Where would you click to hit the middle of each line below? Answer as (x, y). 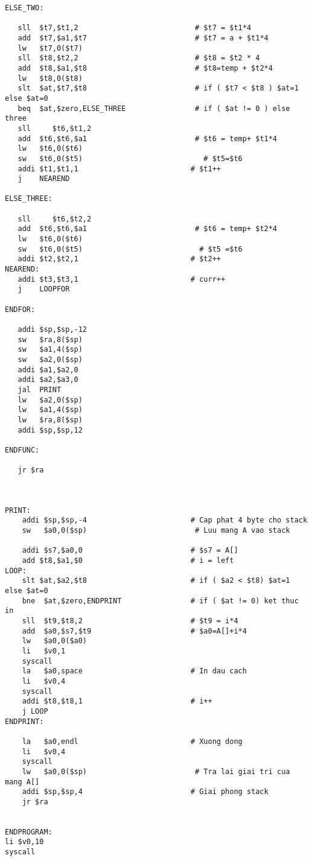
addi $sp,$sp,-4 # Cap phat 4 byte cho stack (165, 520)
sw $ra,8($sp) (50, 339)
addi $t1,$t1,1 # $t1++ (119, 169)
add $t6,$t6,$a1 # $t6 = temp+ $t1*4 (148, 138)
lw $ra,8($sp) (50, 420)
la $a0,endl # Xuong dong (132, 741)
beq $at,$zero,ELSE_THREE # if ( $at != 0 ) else (154, 108)
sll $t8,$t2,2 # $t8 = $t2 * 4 (139, 58)
